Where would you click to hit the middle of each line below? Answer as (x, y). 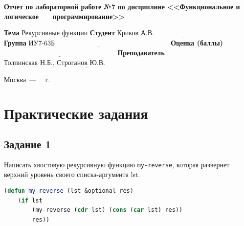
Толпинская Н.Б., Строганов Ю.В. (55, 63)
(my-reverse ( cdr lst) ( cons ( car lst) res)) (107, 210)
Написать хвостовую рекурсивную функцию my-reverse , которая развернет (117, 164)
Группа (15, 43)
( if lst (30, 200)
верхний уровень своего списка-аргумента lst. (72, 174)
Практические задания (76, 113)
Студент (102, 33)
